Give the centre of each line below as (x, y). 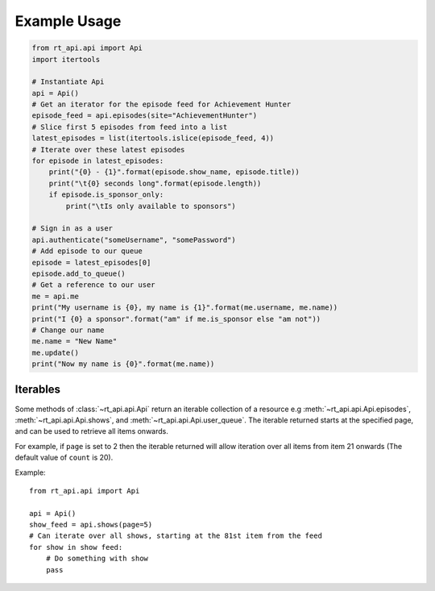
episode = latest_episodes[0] (91, 262)
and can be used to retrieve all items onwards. (91, 431)
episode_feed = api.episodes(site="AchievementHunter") (145, 116)
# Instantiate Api (68, 82)
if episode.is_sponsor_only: (106, 195)
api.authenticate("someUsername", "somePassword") (134, 239)
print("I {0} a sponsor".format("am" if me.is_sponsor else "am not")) (176, 319)
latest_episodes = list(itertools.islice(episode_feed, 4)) (153, 138)
